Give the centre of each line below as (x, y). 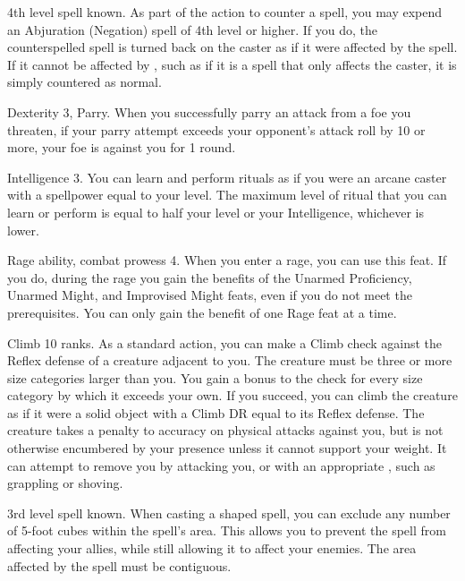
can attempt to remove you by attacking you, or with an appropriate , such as (221, 465)
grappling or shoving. (65, 483)
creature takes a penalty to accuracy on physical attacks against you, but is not (225, 430)
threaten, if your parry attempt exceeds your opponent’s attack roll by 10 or (216, 129)
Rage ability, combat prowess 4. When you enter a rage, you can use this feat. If (227, 260)
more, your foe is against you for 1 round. (122, 147)
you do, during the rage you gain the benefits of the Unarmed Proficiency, (210, 277)
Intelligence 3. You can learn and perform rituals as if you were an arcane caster (227, 177)
